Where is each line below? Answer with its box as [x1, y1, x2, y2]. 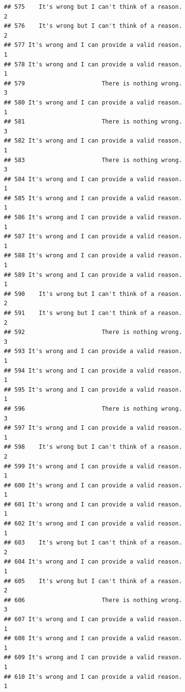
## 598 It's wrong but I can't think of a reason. [4, 443, 183, 451]
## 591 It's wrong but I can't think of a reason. [4, 310, 183, 316]
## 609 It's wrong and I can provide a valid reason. [4, 654, 183, 661]
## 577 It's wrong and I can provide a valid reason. [4, 42, 183, 49]
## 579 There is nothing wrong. [4, 80, 183, 87]
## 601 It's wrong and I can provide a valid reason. [4, 501, 183, 508]
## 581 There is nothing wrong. [4, 118, 183, 126]
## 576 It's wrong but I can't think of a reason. [4, 22, 183, 30]
